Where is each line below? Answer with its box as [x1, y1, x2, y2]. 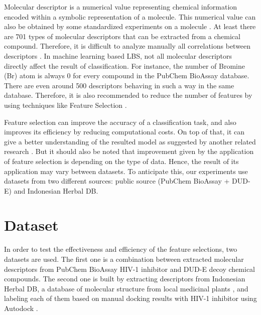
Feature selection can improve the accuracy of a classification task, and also [4, 116, 236, 127]
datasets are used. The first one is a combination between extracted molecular [4, 254, 244, 264]
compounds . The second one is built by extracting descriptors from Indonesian [4, 273, 245, 284]
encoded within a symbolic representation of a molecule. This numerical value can [4, 11, 256, 22]
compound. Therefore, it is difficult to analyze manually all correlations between [4, 41, 251, 51]
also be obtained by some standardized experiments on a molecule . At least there [4, 21, 256, 32]
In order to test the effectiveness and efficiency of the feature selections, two [4, 244, 237, 254]
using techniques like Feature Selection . [4, 99, 127, 110]
